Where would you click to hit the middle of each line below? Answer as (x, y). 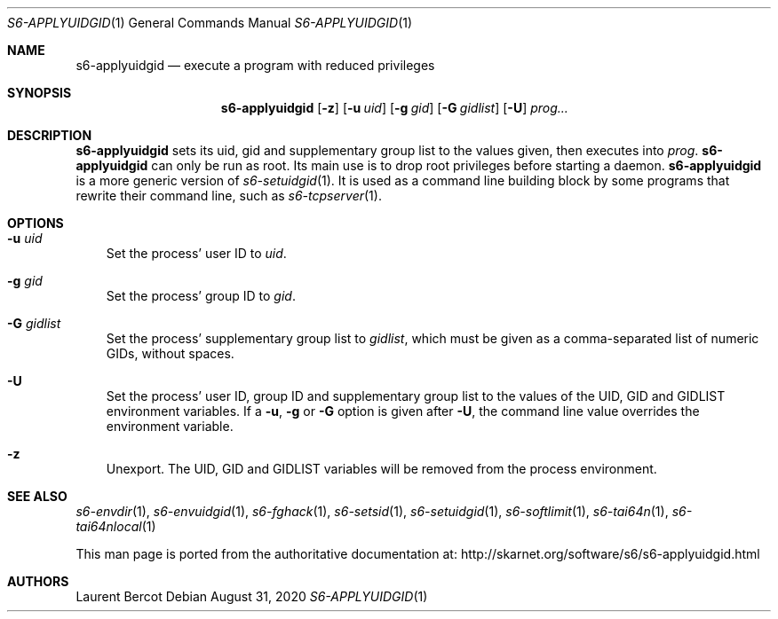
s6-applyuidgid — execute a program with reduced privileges (255, 65)
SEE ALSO (37, 496)
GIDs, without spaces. (170, 353)
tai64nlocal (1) (116, 526)
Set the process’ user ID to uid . (196, 253)
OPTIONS (36, 223)
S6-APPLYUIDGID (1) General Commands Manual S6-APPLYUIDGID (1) (210, 23)
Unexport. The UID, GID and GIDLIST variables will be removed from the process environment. (381, 469)
